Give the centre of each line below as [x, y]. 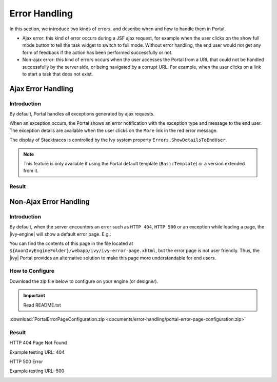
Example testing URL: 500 [37, 371]
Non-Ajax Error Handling [50, 202]
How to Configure [32, 271]
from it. [31, 171]
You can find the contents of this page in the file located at [71, 243]
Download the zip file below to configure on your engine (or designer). [84, 281]
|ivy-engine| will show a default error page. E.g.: [60, 234]
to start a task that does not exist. [58, 74]
